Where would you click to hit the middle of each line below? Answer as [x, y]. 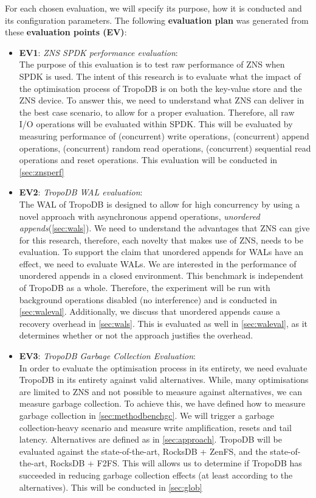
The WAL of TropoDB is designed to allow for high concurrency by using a [160, 204]
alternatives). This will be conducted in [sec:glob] [111, 487]
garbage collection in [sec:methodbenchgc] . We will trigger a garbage [146, 415]
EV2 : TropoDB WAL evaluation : [81, 192]
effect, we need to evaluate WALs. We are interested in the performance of [158, 263]
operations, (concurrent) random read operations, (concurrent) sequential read [165, 148]
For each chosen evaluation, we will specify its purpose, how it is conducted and [153, 8]
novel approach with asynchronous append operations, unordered [139, 216]
